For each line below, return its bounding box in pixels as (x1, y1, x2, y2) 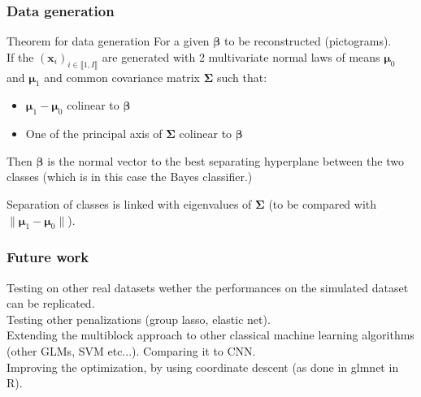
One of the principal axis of (25, 125, 163, 142)
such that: (216, 68, 267, 85)
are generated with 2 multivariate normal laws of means (102, 48, 380, 65)
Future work (7, 247, 89, 267)
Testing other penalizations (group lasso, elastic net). (7, 310, 271, 327)
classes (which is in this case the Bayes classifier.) (7, 168, 253, 185)
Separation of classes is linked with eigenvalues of (7, 195, 252, 212)
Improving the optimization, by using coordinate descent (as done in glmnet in (7, 358, 399, 375)
